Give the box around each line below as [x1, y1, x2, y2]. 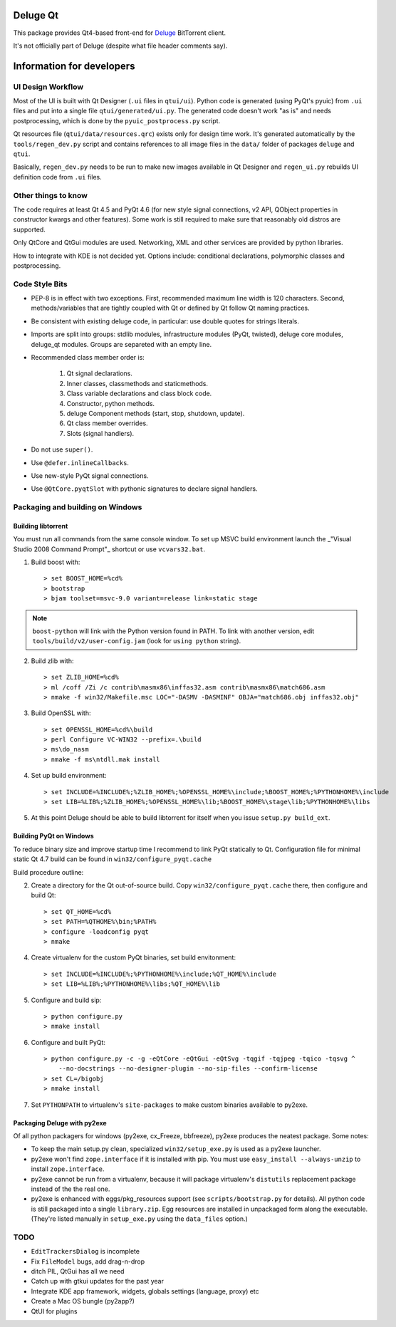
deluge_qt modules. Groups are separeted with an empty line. [31, 340, 212, 348]
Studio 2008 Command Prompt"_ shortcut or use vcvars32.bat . [13, 545, 206, 553]
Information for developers [13, 60, 135, 72]
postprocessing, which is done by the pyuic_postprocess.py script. [13, 116, 221, 125]
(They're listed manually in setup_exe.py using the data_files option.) [31, 1214, 249, 1223]
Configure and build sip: [31, 996, 102, 1004]
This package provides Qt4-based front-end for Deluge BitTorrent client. [13, 28, 226, 37]
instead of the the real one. [31, 1185, 110, 1193]
